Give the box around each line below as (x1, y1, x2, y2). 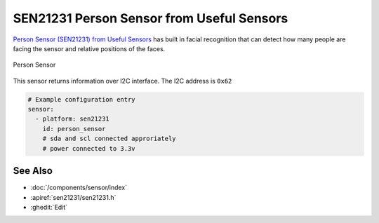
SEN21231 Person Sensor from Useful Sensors (13, 11, 288, 26)
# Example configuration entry (27, 95, 136, 103)
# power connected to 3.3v (42, 144, 136, 152)
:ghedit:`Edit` (30, 203, 68, 211)
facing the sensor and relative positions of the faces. (13, 44, 166, 53)
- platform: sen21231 (35, 115, 110, 123)
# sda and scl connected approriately (42, 135, 176, 143)
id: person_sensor (42, 125, 106, 133)
